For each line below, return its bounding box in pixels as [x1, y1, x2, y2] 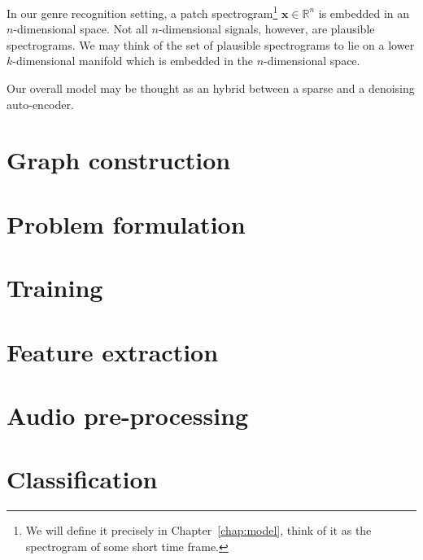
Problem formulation [7, 207, 246, 240]
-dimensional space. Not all [13, 20, 148, 37]
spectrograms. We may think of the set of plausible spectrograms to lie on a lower [7, 36, 415, 53]
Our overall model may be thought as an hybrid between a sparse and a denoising [7, 80, 415, 97]
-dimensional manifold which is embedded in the [12, 52, 254, 69]
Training [7, 271, 103, 304]
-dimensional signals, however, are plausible [158, 20, 375, 37]
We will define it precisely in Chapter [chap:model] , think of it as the [25, 522, 372, 539]
